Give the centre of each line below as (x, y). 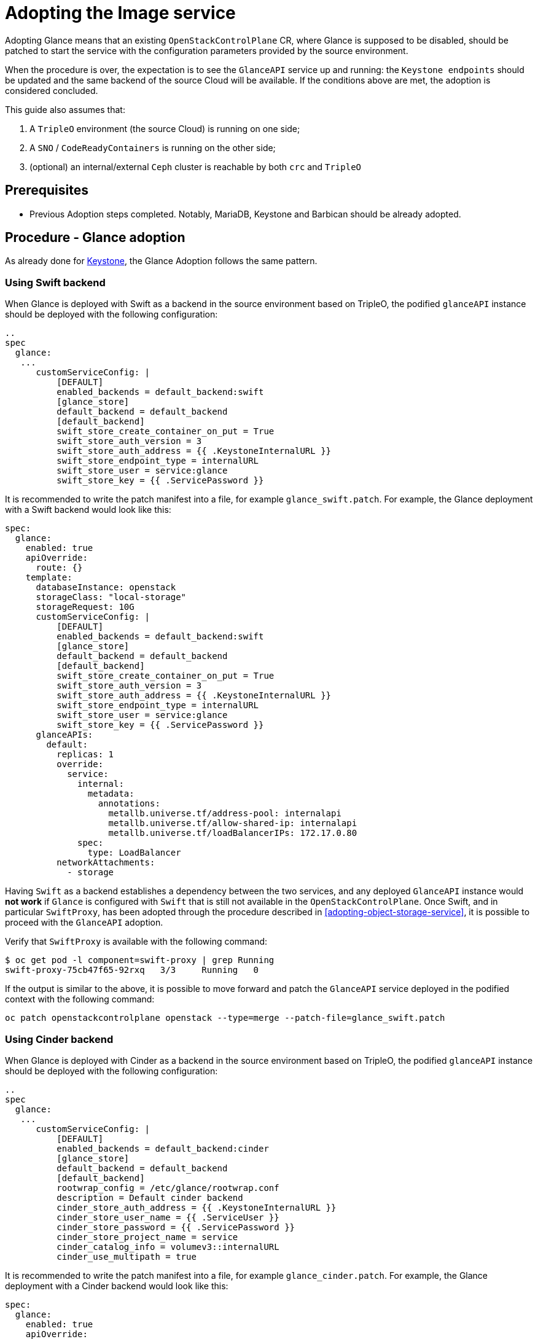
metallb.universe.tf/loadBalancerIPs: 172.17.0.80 (233, 833)
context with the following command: (80, 999)
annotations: (129, 804)
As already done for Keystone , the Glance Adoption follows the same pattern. (161, 261)
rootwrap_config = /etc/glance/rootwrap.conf (168, 1188)
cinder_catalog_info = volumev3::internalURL (168, 1247)
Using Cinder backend (59, 1039)
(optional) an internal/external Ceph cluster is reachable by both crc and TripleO (195, 166)
